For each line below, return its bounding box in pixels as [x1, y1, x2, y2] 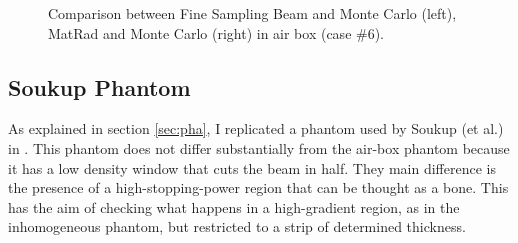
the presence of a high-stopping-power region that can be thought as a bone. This [8, 177, 509, 198]
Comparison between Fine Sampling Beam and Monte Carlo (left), [48, 3, 457, 23]
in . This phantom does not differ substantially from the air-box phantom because [8, 137, 510, 158]
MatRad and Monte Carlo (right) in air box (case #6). [48, 22, 385, 43]
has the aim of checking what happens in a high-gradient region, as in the [8, 196, 460, 217]
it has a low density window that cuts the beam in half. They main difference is [8, 157, 496, 178]
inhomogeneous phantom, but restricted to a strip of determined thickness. [8, 216, 466, 237]
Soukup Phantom [8, 71, 191, 102]
